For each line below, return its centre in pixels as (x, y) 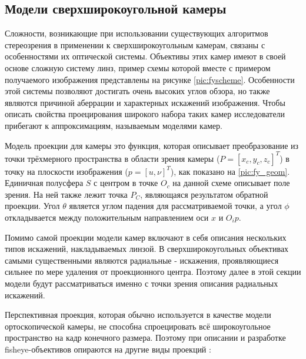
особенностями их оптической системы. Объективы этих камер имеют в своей (145, 56)
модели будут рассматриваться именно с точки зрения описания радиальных (142, 283)
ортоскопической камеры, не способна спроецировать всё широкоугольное (138, 326)
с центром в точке (126, 183)
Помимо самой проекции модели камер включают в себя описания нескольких (146, 237)
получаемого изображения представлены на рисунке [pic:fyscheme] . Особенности (150, 79)
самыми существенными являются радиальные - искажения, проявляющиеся (142, 260)
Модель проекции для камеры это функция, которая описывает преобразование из (152, 145)
